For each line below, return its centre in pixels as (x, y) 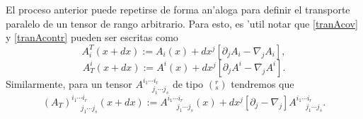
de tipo (188, 84)
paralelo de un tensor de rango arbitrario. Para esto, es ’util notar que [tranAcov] (182, 23)
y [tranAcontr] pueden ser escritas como (92, 37)
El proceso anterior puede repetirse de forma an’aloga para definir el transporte (178, 9)
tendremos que (263, 84)
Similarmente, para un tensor (69, 84)
